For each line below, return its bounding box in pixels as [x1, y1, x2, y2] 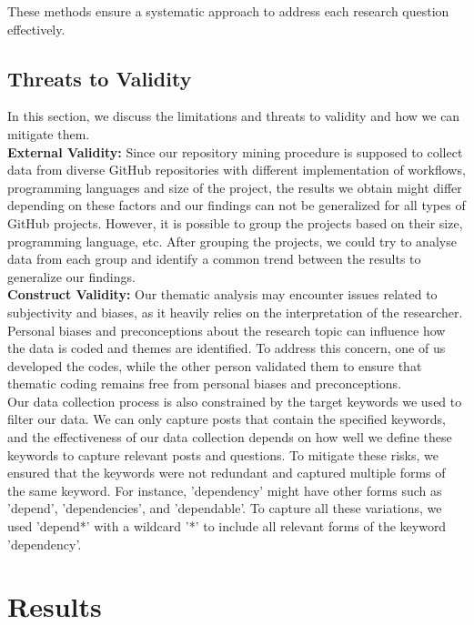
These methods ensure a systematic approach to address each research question [7, 2, 449, 20]
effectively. [7, 19, 66, 38]
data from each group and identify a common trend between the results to [7, 249, 421, 268]
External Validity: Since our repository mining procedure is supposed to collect [7, 142, 463, 161]
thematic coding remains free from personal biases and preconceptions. [7, 374, 402, 393]
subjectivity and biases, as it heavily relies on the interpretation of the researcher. [7, 302, 463, 321]
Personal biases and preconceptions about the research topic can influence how [7, 320, 446, 339]
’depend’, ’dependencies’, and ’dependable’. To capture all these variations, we [7, 499, 442, 518]
